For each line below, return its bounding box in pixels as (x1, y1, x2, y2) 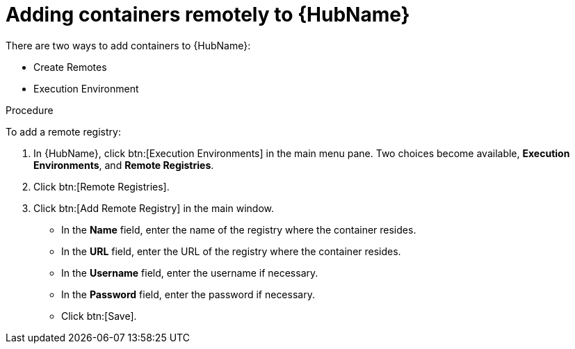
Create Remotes (33, 60, 107, 73)
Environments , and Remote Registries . (33, 159, 214, 171)
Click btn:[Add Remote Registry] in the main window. (33, 202, 274, 214)
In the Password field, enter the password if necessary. (61, 288, 315, 300)
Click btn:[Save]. (61, 309, 137, 322)
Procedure (6, 104, 54, 116)
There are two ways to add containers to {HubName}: (6, 39, 251, 51)
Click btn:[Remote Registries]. (33, 180, 170, 193)
